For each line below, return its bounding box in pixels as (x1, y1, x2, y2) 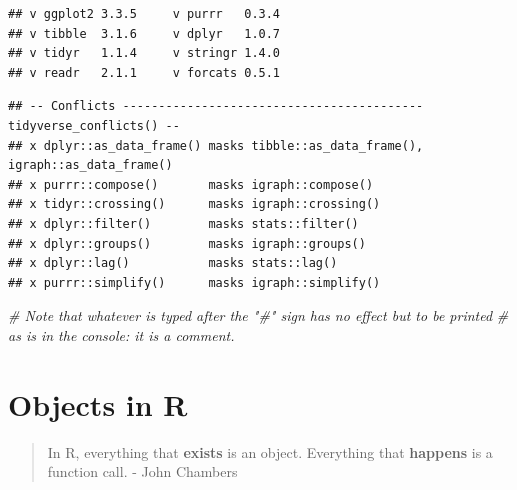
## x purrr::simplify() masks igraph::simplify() (8, 275, 381, 290)
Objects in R (8, 383, 188, 424)
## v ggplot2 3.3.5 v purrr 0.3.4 (8, 7, 281, 21)
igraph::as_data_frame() (8, 158, 173, 173)
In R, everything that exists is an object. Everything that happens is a (47, 441, 493, 462)
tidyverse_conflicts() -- (8, 118, 180, 133)
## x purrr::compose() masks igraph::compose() (8, 177, 374, 192)
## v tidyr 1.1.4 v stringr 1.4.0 (8, 46, 281, 61)
